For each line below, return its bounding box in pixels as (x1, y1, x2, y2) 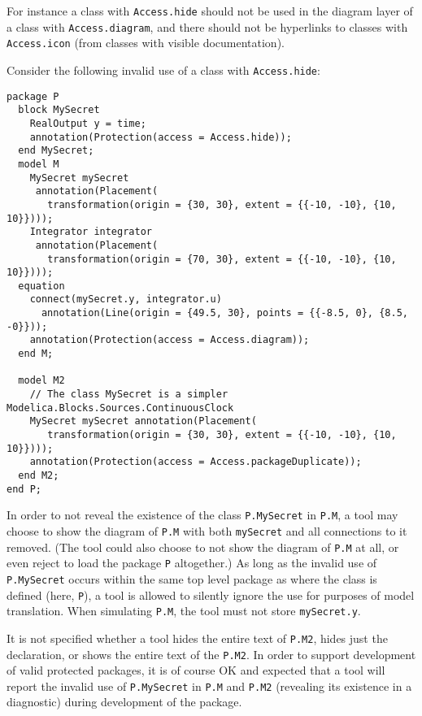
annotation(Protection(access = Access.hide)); (29, 131, 292, 143)
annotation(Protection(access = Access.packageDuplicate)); (29, 456, 362, 468)
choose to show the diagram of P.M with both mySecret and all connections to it (7, 522, 407, 539)
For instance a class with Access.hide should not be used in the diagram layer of (7, 2, 413, 19)
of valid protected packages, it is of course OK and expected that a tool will (7, 662, 385, 679)
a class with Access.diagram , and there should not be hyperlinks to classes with (7, 18, 408, 35)
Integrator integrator (29, 226, 152, 238)
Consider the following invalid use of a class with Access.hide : (7, 61, 320, 78)
